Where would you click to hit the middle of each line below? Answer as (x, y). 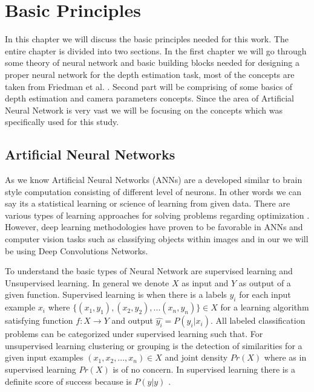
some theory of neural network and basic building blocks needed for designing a (152, 63)
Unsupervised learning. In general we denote (87, 282)
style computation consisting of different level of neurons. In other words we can (153, 191)
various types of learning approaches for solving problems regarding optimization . (157, 215)
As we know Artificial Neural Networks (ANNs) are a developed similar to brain (154, 180)
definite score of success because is (68, 381)
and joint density (196, 357)
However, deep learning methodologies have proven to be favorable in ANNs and (154, 227)
